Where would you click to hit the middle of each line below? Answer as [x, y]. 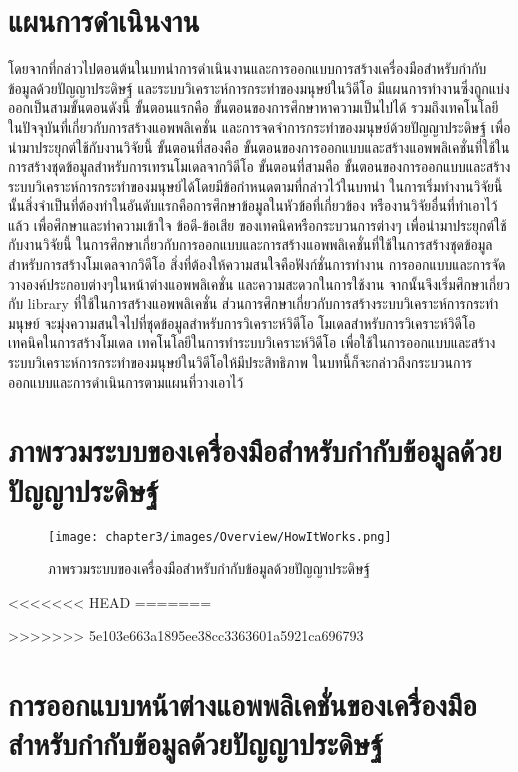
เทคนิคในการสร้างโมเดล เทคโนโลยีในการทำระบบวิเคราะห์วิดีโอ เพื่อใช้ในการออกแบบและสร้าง [252, 342]
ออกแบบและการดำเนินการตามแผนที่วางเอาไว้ [126, 381]
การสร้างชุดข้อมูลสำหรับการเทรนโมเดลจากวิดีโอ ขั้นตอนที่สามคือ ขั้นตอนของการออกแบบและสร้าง [259, 166]
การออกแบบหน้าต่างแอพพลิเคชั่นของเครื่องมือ [242, 704]
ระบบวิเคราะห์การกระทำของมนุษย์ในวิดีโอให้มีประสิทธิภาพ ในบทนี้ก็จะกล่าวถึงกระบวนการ [240, 362]
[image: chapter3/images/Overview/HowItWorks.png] [220, 536]
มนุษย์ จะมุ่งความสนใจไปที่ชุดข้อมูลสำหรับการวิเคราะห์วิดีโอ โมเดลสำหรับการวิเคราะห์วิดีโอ [242, 322]
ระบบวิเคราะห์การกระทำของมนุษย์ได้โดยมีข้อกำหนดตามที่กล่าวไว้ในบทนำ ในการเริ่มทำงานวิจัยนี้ [255, 185]
